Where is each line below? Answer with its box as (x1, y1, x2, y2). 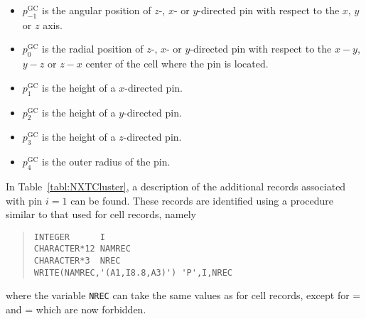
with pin (6, 193, 43, 207)
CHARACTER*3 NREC (33, 256, 121, 266)
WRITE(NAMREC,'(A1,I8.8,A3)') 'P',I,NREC (33, 267, 232, 278)
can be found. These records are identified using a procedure (70, 193, 334, 207)
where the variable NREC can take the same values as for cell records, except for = (6, 288, 361, 303)
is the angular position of (42, 3, 151, 17)
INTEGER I (33, 232, 106, 242)
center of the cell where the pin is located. (85, 56, 269, 71)
